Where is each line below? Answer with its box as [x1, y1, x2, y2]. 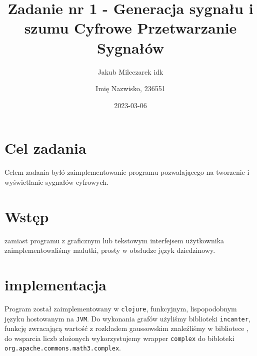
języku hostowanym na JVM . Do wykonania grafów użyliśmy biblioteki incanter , [4, 313, 250, 323]
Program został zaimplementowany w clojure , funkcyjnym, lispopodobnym [4, 303, 237, 313]
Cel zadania [4, 138, 86, 158]
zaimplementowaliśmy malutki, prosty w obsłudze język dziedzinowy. [4, 245, 215, 255]
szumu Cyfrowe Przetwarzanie [24, 18, 237, 38]
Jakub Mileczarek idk [97, 66, 163, 77]
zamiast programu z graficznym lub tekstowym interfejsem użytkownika [4, 235, 224, 245]
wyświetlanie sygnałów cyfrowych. [4, 176, 108, 187]
